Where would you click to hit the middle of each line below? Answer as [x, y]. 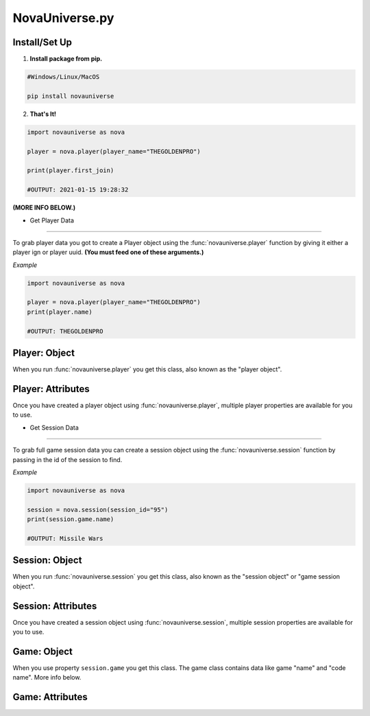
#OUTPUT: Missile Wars [65, 538]
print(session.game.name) [71, 519]
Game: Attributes [50, 697]
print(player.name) [60, 312]
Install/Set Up [42, 42]
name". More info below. [47, 678]
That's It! [43, 114]
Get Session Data [54, 427]
